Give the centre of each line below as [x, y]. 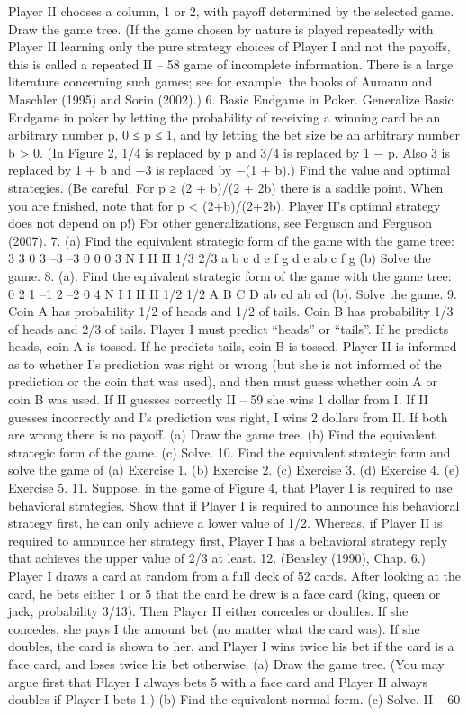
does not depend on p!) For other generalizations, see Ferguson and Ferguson [220, 223]
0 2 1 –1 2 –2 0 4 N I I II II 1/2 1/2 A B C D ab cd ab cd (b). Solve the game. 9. [233, 293]
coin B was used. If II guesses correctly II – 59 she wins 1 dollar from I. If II [218, 399]
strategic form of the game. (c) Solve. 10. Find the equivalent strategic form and [229, 452]
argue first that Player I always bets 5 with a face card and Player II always [218, 681]
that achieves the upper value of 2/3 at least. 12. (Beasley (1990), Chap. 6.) [217, 558]
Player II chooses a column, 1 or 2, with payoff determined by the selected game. [231, 11]
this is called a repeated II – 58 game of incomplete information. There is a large [231, 63]
